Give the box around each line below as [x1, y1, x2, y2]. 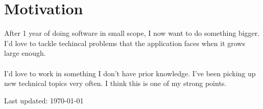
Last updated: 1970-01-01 [4, 95, 84, 105]
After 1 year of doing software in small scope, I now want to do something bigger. [4, 28, 260, 38]
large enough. [4, 48, 46, 58]
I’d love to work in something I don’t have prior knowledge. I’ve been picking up [4, 68, 256, 78]
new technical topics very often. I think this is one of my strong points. [4, 78, 227, 89]
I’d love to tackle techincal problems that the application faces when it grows [4, 37, 245, 48]
